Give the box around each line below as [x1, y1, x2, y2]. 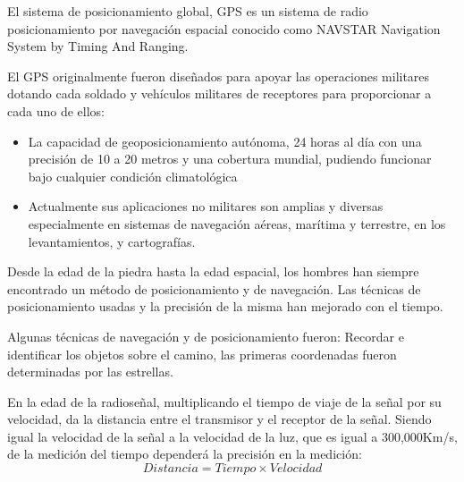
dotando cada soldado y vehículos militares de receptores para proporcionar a [7, 84, 432, 103]
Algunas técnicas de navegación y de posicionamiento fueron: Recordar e [7, 326, 404, 345]
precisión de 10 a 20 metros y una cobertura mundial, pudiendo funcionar [28, 149, 432, 168]
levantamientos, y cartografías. [28, 232, 196, 250]
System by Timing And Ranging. [7, 37, 189, 55]
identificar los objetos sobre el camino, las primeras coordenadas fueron [7, 344, 397, 363]
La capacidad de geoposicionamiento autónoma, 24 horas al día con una [28, 131, 422, 150]
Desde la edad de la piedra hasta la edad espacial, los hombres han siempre [7, 262, 419, 281]
